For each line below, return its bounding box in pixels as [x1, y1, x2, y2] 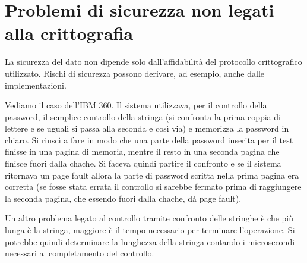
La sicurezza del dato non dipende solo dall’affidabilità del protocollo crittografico [5, 55, 302, 68]
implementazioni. [5, 79, 67, 91]
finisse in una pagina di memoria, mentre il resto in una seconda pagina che [5, 145, 280, 158]
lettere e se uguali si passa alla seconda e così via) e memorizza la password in [5, 122, 289, 134]
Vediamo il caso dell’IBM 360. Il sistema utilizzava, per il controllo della [5, 99, 267, 111]
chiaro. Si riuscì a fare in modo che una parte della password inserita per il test [5, 133, 293, 146]
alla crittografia [5, 21, 134, 45]
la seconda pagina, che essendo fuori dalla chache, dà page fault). [5, 192, 242, 204]
